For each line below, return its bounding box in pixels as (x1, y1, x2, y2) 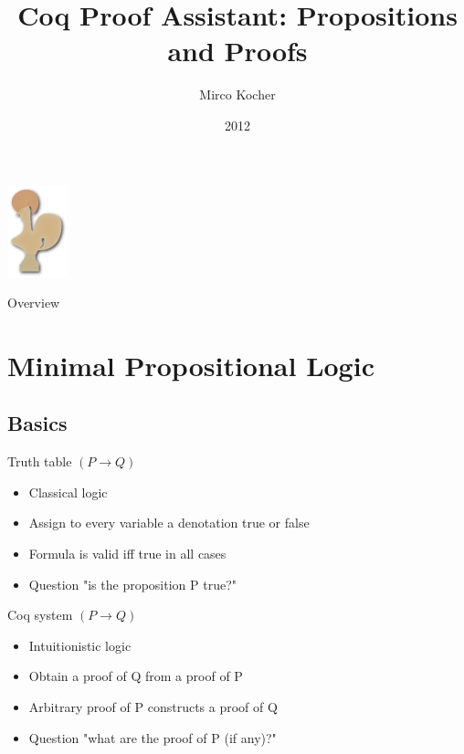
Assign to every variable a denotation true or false (28, 513, 310, 532)
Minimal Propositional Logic (7, 346, 374, 383)
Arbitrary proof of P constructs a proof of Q (28, 697, 278, 717)
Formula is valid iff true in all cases (28, 544, 227, 563)
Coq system (7, 605, 73, 624)
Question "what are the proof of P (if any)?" (28, 728, 277, 747)
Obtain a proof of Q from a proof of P (28, 666, 243, 686)
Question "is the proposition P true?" (28, 574, 237, 593)
